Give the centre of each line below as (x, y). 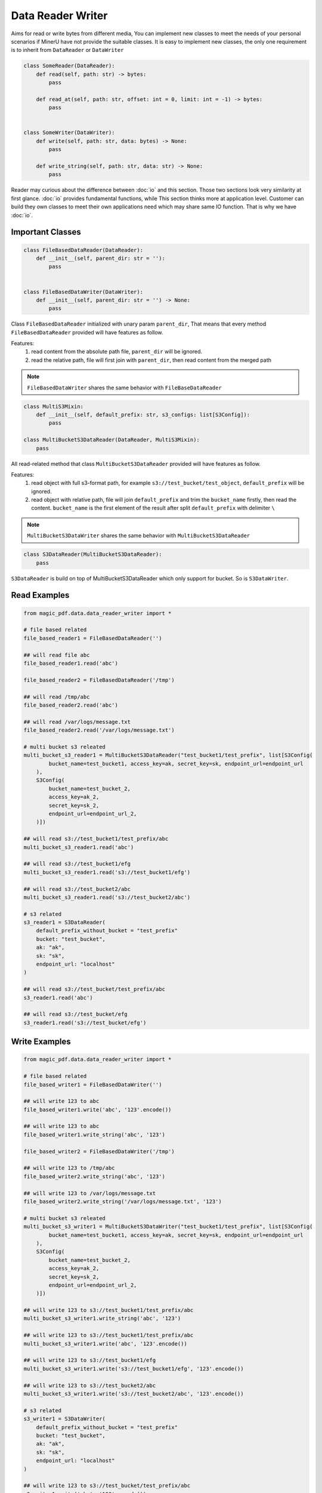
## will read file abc (57, 655)
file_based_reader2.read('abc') (71, 705)
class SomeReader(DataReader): (69, 66)
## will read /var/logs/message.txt (77, 722)
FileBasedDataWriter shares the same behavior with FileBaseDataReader (124, 388)
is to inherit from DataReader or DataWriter (67, 50)
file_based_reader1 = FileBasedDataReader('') (93, 638)
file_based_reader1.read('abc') (71, 663)
